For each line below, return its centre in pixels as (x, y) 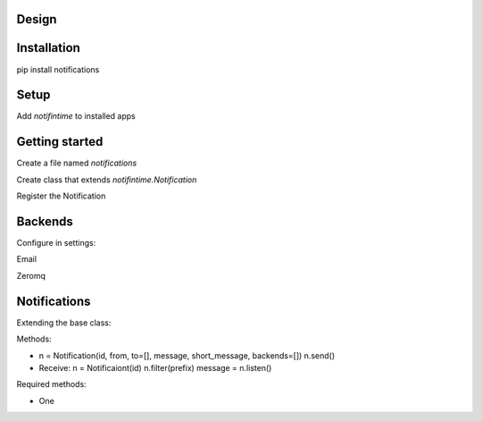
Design (37, 19)
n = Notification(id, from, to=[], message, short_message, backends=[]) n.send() (187, 355)
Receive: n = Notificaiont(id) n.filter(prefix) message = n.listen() (155, 367)
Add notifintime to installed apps (76, 116)
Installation (48, 48)
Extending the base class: (64, 323)
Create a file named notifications (77, 163)
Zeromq (31, 275)
